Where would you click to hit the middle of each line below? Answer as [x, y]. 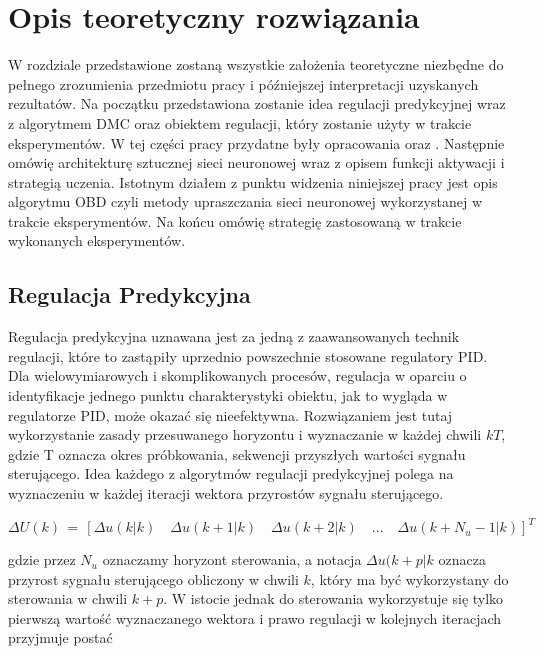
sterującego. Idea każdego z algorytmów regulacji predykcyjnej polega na [231, 473]
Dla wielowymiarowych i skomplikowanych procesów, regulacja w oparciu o [237, 375]
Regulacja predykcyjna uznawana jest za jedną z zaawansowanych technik [234, 336]
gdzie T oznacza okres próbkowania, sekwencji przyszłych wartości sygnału [237, 453]
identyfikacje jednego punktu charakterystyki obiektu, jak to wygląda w [228, 395]
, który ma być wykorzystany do [409, 578]
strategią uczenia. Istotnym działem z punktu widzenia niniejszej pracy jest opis [253, 181]
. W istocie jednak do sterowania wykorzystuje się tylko [333, 598]
